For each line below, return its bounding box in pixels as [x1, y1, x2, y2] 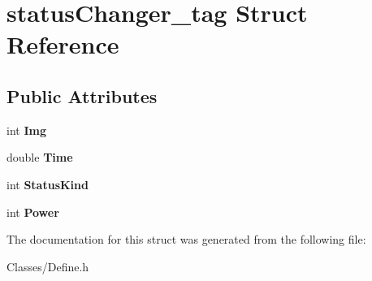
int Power [6, 203, 59, 220]
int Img [6, 121, 46, 138]
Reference [6, 28, 119, 61]
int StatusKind [6, 175, 89, 192]
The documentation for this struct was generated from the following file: [6, 231, 366, 248]
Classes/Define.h [6, 257, 89, 275]
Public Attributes [6, 83, 158, 108]
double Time [6, 149, 73, 166]
